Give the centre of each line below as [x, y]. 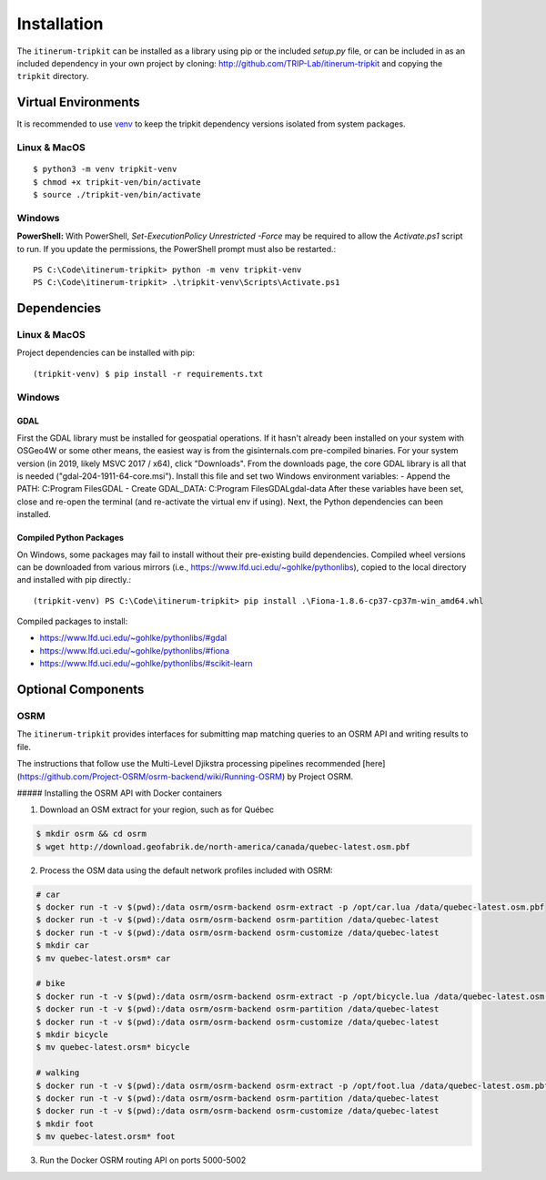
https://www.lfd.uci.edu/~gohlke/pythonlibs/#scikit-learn [146, 664]
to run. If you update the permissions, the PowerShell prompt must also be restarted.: [177, 249]
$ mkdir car [63, 946]
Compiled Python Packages [71, 538]
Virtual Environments [78, 102]
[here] [374, 764]
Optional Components [81, 690]
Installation [60, 24]
